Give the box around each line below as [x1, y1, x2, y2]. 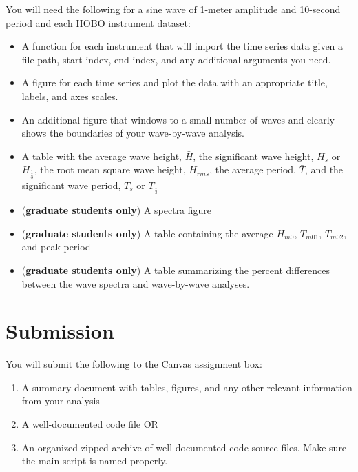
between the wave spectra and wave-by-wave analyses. [21, 276, 250, 291]
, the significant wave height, [193, 148, 314, 163]
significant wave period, [21, 177, 121, 192]
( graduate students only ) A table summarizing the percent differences [21, 262, 330, 277]
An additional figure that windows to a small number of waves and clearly [21, 112, 335, 126]
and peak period [21, 239, 91, 254]
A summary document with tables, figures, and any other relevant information [21, 380, 352, 394]
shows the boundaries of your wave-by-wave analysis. [21, 126, 245, 140]
